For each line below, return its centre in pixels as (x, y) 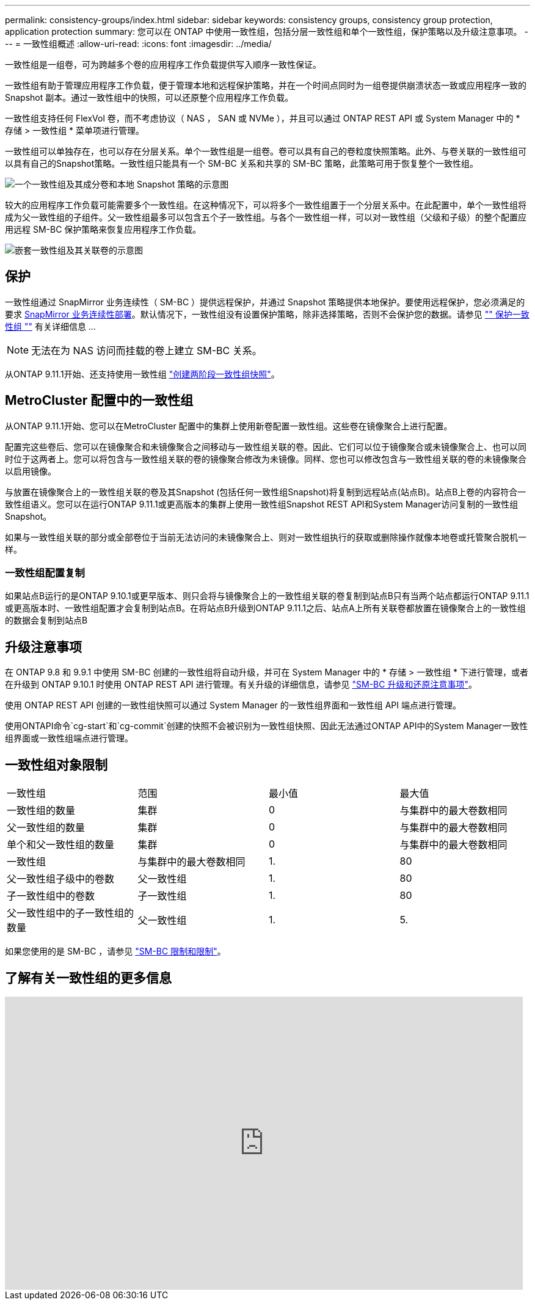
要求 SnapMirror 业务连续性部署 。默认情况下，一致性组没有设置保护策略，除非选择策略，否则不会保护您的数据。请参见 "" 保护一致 (267, 314)
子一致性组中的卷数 (51, 896)
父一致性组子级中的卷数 (61, 879)
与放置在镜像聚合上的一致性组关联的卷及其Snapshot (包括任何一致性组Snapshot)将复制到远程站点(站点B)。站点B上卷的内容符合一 (266, 492)
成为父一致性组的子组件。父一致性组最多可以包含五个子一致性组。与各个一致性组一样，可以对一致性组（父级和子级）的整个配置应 (266, 217)
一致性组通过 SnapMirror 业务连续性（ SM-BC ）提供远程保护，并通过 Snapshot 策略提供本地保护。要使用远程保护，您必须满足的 (265, 302)
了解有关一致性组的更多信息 (88, 978)
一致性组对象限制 (56, 765)
